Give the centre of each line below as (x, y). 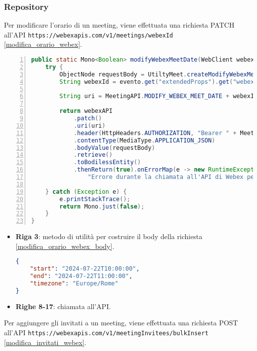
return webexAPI (86, 111)
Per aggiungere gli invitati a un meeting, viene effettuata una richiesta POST (121, 323)
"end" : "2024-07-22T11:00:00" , (81, 276)
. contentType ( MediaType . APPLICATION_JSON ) (144, 140)
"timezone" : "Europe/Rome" (74, 283)
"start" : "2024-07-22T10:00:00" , (85, 269)
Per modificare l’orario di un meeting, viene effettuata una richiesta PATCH (119, 25)
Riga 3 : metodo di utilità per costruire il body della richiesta (109, 236)
